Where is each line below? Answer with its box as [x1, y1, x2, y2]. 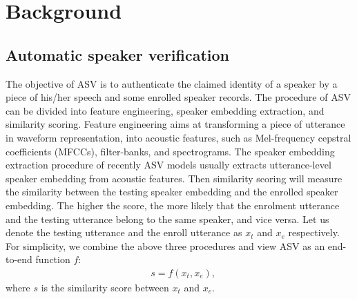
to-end [6, 252, 32, 267]
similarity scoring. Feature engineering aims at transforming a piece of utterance [6, 117, 345, 131]
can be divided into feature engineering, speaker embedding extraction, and [6, 103, 325, 117]
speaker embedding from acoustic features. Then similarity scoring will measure [6, 171, 342, 185]
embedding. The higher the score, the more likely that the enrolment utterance [6, 197, 340, 212]
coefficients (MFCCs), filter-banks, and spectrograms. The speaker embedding [6, 144, 335, 158]
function [35, 252, 70, 267]
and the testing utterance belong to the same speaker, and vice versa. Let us [6, 211, 329, 226]
